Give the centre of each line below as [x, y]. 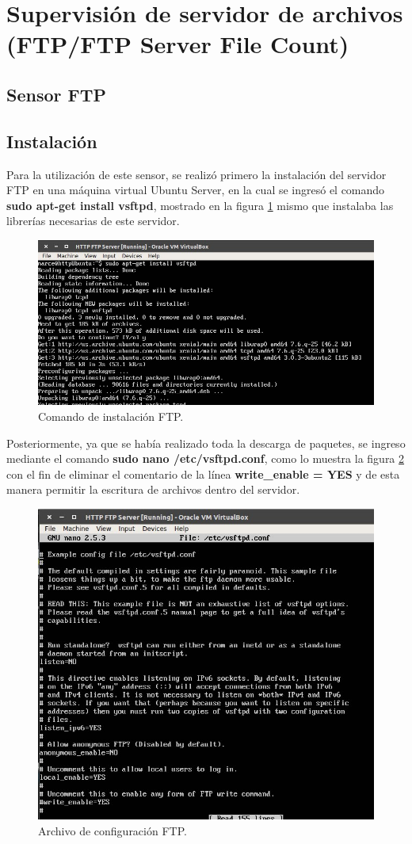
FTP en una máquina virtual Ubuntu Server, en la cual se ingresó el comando [196, 190]
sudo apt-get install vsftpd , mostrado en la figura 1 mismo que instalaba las [200, 205]
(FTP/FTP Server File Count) [178, 44]
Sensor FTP [57, 94]
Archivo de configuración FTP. [113, 830]
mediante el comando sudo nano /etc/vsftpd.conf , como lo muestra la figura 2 [206, 458]
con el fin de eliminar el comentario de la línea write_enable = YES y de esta [203, 474]
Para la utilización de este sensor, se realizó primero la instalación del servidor [196, 174]
